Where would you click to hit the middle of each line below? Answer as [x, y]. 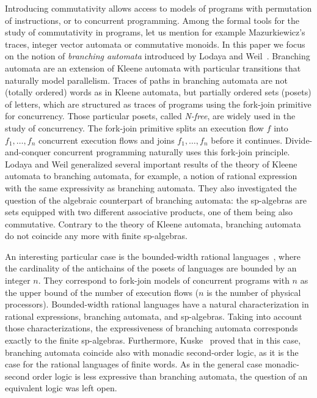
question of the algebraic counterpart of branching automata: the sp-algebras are [156, 200]
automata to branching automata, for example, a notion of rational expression [151, 176]
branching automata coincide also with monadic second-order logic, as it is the [152, 352]
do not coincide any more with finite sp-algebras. [96, 236]
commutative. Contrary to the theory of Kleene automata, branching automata [153, 223]
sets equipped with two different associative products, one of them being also [149, 212]
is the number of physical [254, 292]
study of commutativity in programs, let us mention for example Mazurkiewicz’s [155, 32]
